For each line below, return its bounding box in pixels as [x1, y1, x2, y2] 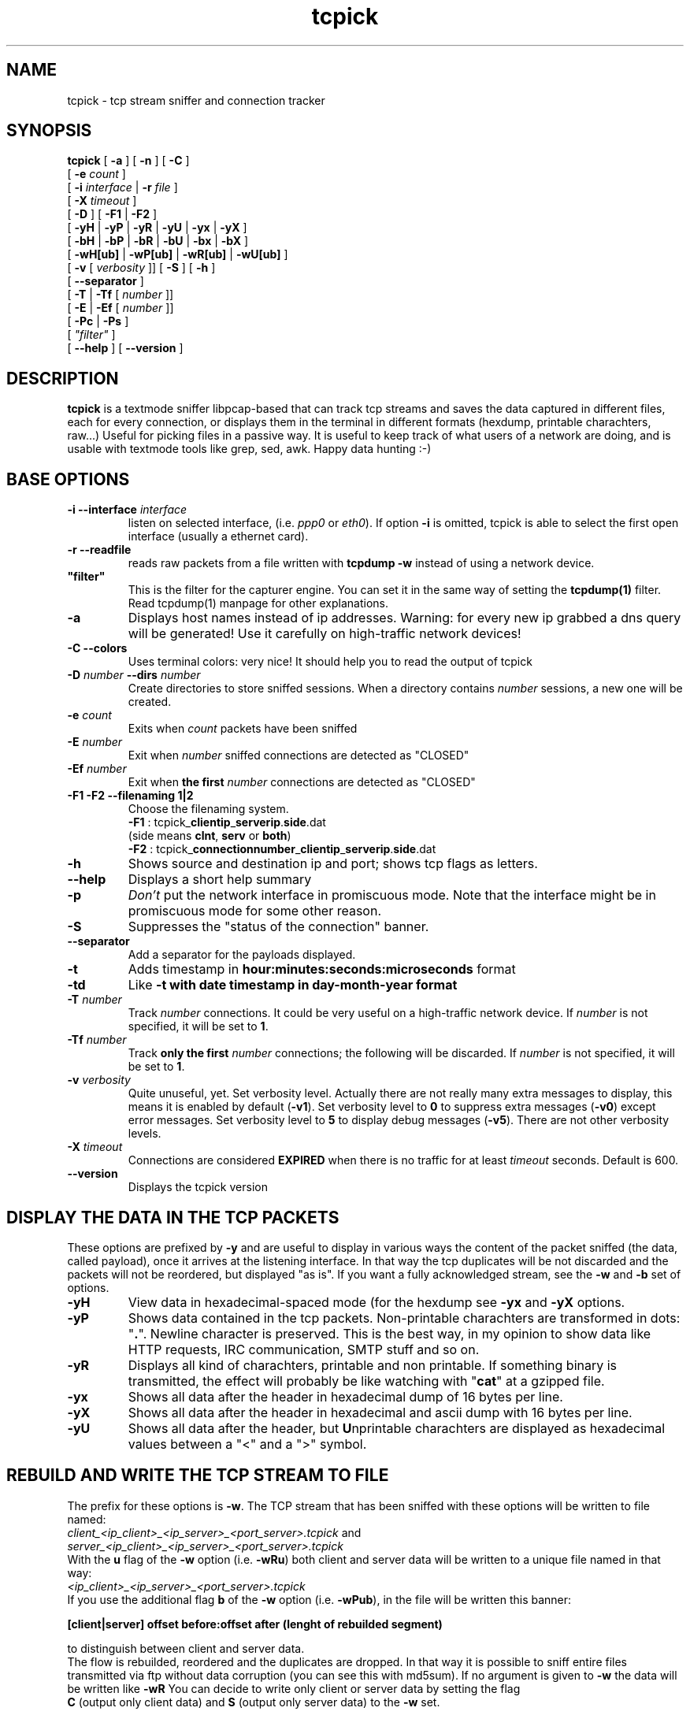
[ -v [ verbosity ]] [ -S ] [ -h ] [67, 261, 216, 275]
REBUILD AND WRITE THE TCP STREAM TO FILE [6, 1465, 389, 1486]
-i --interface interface [67, 503, 187, 517]
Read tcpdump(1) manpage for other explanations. [128, 596, 388, 611]
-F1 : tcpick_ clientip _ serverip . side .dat [128, 815, 326, 830]
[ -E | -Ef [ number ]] [67, 301, 174, 315]
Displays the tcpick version [128, 1180, 268, 1194]
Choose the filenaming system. [128, 802, 289, 816]
